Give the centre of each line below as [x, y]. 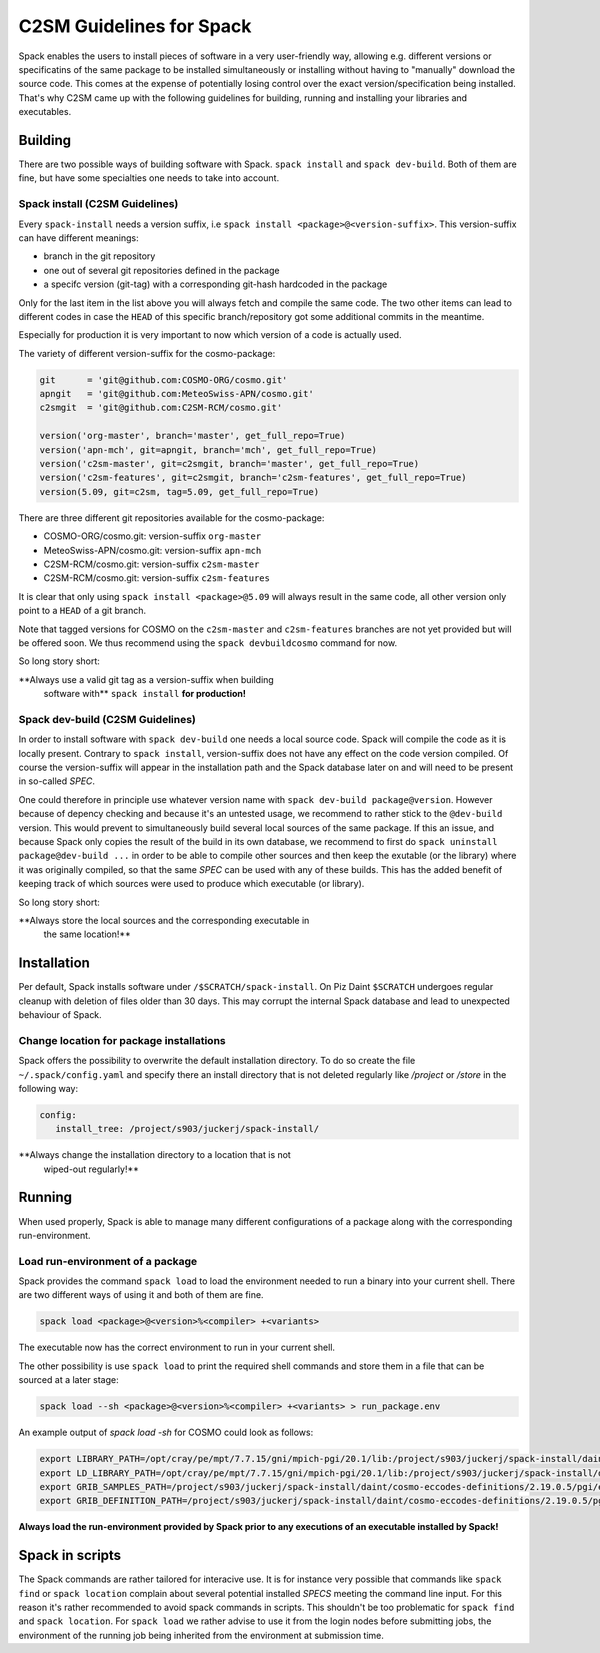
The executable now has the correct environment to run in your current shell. [176, 1347]
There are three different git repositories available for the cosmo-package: [171, 517]
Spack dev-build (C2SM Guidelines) [107, 719]
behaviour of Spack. [60, 1014]
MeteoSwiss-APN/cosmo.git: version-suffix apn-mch [152, 550]
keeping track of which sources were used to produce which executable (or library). [191, 884]
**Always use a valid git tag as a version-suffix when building [146, 679]
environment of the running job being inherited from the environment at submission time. [201, 1635]
